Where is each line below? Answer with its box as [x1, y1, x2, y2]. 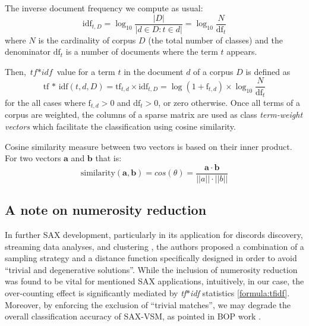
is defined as [245, 65, 291, 77]
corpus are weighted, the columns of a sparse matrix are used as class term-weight [5, 108, 303, 121]
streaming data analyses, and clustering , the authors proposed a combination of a [5, 240, 304, 252]
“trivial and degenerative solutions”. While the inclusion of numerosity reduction [5, 263, 298, 275]
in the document [124, 65, 184, 77]
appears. [226, 45, 257, 58]
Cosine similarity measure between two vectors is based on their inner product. [5, 140, 292, 152]
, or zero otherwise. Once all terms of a [158, 96, 301, 108]
